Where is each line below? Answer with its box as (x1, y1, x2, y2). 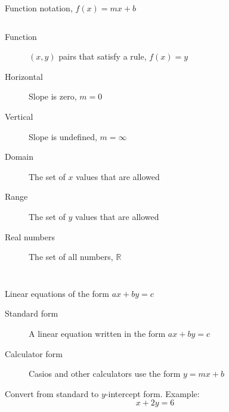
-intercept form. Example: (105, 387, 200, 399)
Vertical (5, 110, 33, 122)
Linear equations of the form (5, 287, 109, 299)
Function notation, (5, 2, 73, 14)
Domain (5, 150, 34, 163)
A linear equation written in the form (29, 327, 166, 339)
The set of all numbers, (29, 250, 113, 263)
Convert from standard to (5, 387, 99, 399)
